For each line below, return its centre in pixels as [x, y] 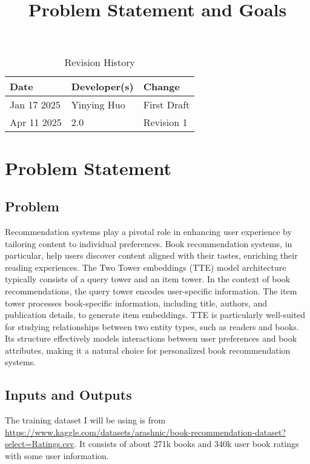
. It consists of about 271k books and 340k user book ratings [186, 444]
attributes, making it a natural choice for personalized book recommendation [148, 350]
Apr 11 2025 [36, 122]
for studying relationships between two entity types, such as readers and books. [152, 326]
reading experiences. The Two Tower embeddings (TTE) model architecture [146, 267]
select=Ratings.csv [40, 444]
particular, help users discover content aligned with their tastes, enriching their [151, 255]
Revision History [100, 62]
